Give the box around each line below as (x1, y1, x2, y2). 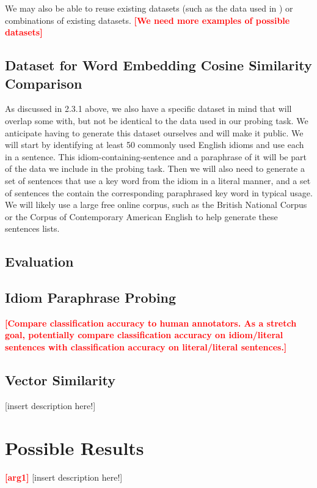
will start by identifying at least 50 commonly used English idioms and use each (5, 138, 304, 151)
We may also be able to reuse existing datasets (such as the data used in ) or (5, 2, 293, 14)
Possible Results (5, 435, 144, 460)
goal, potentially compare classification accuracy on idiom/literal (5, 328, 283, 341)
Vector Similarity (5, 371, 115, 390)
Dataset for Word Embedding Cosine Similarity (5, 56, 312, 75)
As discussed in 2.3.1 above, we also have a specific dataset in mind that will (5, 102, 292, 115)
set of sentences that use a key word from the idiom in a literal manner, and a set (5, 174, 311, 187)
